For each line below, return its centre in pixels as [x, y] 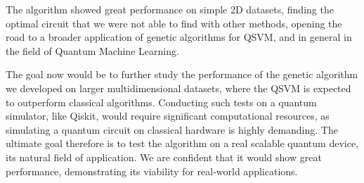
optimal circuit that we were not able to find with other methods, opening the [174, 23]
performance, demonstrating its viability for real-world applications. [152, 171]
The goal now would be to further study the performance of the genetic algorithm [182, 74]
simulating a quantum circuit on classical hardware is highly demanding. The [172, 129]
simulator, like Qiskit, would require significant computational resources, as [168, 116]
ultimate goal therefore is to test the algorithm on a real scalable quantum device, [182, 143]
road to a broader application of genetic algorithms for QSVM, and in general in [179, 37]
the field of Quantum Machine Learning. [92, 50]
